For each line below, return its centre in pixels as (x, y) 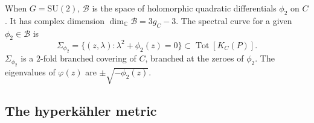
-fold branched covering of (88, 58)
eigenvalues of (30, 71)
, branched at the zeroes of (194, 58)
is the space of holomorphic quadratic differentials (184, 8)
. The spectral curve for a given (234, 20)
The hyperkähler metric (81, 110)
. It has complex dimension (55, 20)
